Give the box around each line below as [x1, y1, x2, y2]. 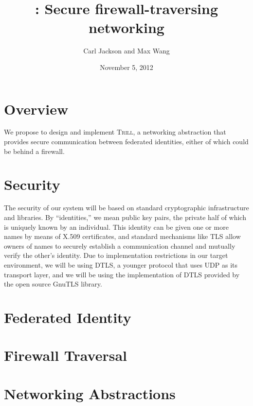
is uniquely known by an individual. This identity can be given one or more [4, 221, 229, 232]
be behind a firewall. [4, 146, 65, 156]
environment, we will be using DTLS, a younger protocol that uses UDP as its [4, 259, 237, 270]
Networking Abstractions [4, 383, 176, 403]
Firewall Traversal [4, 345, 127, 365]
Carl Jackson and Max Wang [83, 46, 170, 56]
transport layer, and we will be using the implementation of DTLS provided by [4, 269, 240, 279]
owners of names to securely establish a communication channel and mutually [4, 240, 235, 251]
